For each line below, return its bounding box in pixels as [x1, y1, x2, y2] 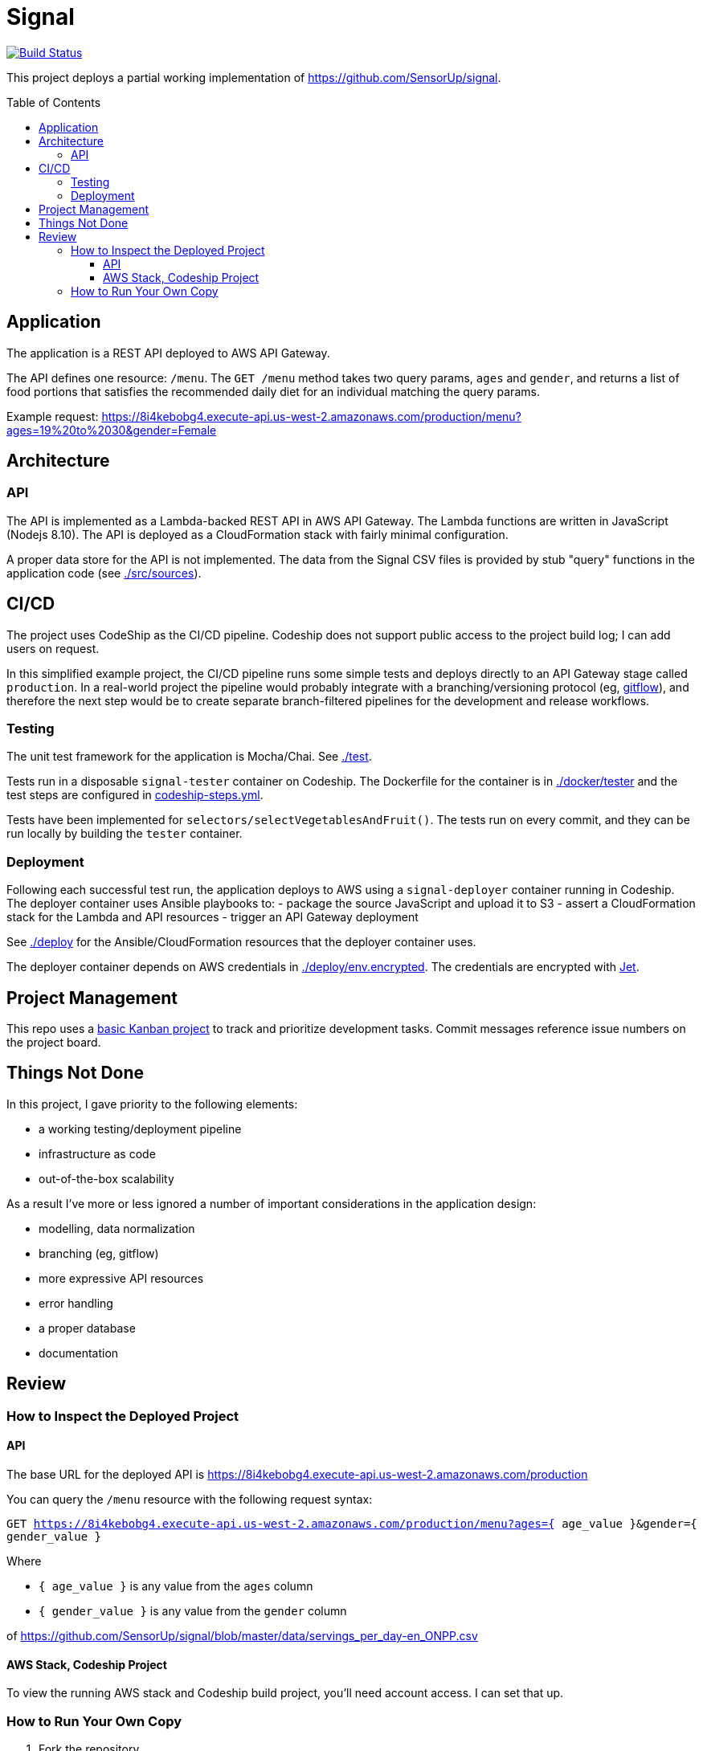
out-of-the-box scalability [39, 1171, 174, 1186]
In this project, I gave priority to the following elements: [6, 1096, 298, 1111]
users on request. [6, 641, 100, 655]
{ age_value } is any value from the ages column [39, 1578, 313, 1593]
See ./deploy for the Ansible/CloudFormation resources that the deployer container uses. [6, 935, 476, 949]
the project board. [6, 1035, 101, 1049]
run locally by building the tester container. [6, 827, 243, 841]
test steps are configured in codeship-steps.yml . [6, 788, 264, 802]
